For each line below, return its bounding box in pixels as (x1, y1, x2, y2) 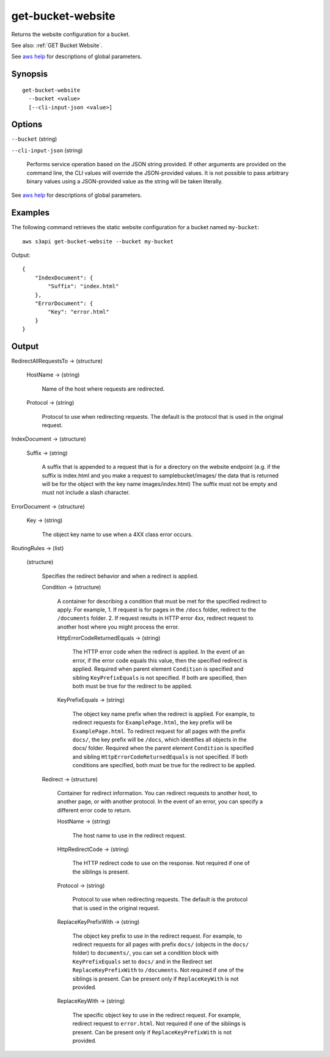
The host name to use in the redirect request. (72, 831, 186, 839)
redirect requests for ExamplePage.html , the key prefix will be (72, 719, 232, 726)
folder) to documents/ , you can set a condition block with (72, 949, 219, 957)
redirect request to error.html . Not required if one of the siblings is (72, 1020, 246, 1027)
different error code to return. (57, 806, 131, 814)
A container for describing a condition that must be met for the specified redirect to (57, 597, 267, 605)
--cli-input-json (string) (11, 147, 83, 154)
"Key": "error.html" (48, 309, 109, 315)
